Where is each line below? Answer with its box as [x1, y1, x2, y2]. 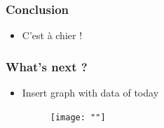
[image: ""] [50, 112, 106, 122]
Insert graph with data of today [22, 85, 159, 100]
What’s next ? [6, 57, 88, 75]
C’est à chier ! [22, 28, 83, 43]
